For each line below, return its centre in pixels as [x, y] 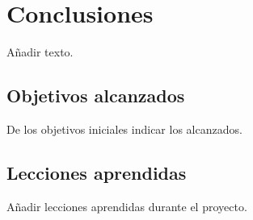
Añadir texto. [40, 52]
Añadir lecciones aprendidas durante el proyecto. [127, 206]
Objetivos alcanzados [96, 95]
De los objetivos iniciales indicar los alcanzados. [124, 129]
